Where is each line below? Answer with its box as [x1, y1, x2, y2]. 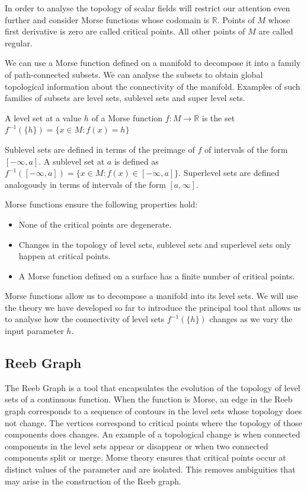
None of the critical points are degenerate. [18, 218, 172, 230]
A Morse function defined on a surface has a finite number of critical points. [18, 269, 295, 282]
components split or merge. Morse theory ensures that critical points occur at [5, 451, 286, 464]
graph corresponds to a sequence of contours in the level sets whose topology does [5, 405, 302, 417]
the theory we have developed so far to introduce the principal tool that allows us [5, 301, 302, 313]
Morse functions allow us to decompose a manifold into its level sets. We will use [5, 289, 298, 302]
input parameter [5, 325, 64, 337]
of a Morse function [91, 111, 163, 124]
